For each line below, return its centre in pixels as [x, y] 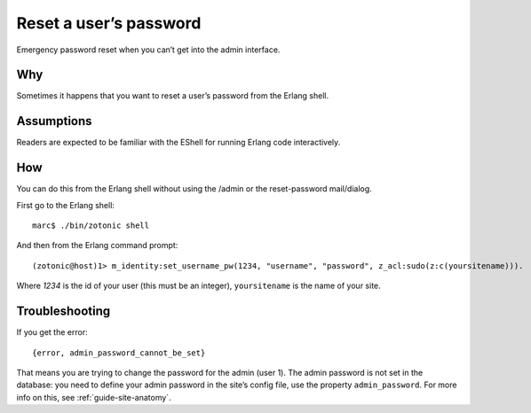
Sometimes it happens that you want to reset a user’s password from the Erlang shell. [172, 96]
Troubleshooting [63, 312]
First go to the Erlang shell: [66, 205]
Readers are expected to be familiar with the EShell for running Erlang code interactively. [178, 143]
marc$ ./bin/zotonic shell [91, 226]
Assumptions [54, 121]
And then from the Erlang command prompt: [97, 245]
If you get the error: [52, 332]
